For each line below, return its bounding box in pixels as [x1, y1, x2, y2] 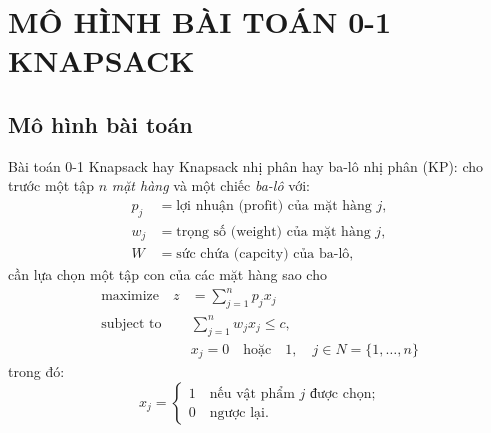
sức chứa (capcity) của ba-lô [176, 247, 350, 262]
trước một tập [8, 175, 94, 196]
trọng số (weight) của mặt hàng [176, 224, 371, 239]
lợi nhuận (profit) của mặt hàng [176, 198, 372, 213]
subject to [101, 316, 162, 331]
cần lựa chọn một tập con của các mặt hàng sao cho [8, 264, 327, 285]
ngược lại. [209, 406, 269, 421]
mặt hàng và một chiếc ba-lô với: [111, 175, 311, 196]
